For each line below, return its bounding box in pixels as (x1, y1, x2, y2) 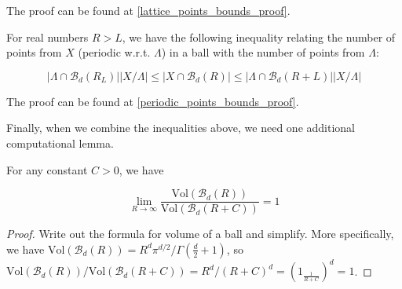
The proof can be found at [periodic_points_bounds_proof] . (6, 93, 299, 109)
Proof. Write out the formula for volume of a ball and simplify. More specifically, (6, 225, 394, 242)
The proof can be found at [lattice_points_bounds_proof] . (6, 2, 291, 18)
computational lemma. (6, 134, 114, 151)
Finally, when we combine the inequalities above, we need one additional (6, 119, 355, 136)
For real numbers (6, 28, 89, 45)
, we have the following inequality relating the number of (122, 28, 396, 45)
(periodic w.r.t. (78, 44, 151, 60)
